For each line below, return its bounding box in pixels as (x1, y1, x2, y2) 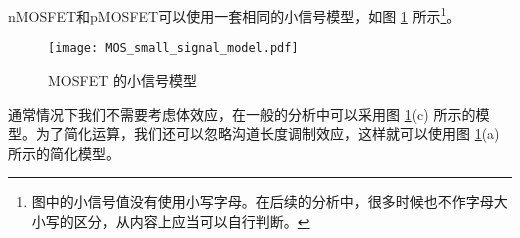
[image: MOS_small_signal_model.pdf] (48, 41, 299, 56)
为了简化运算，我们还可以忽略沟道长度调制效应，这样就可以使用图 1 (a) (35, 123, 500, 144)
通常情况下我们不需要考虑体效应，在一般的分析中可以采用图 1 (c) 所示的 (8, 103, 476, 124)
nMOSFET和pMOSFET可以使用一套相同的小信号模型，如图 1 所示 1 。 (8, 3, 461, 26)
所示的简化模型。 (8, 142, 120, 163)
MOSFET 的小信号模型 (48, 69, 197, 90)
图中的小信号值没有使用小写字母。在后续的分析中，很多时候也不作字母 (31, 191, 494, 212)
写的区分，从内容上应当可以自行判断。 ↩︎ (45, 210, 310, 231)
